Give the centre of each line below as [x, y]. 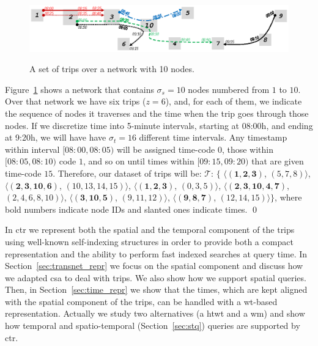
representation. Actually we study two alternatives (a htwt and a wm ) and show [155, 313]
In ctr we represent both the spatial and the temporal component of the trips [150, 230]
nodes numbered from [229, 89]
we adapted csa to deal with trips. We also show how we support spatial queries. [156, 277]
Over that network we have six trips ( [76, 101]
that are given [278, 161]
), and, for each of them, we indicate [234, 101]
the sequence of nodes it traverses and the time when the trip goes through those [157, 113]
